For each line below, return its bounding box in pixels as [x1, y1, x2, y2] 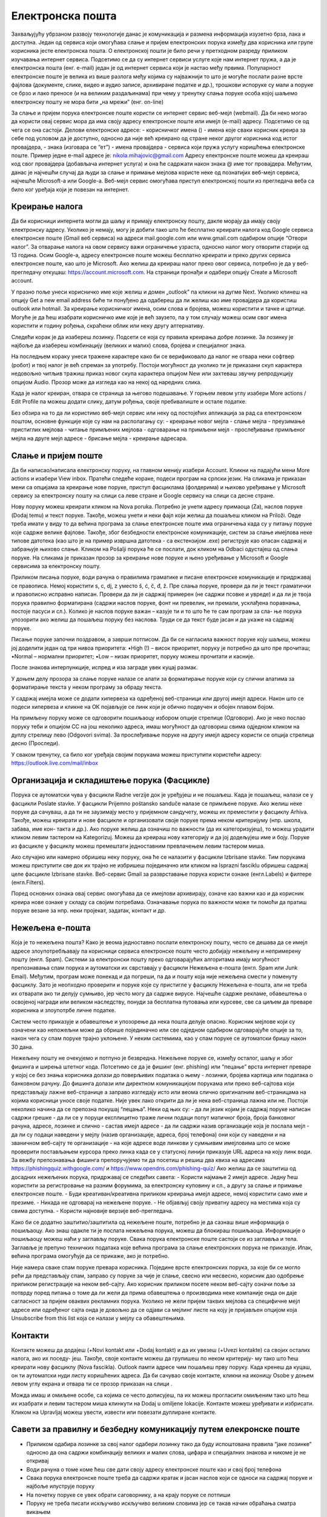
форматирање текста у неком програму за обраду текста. [11, 683, 163, 691]
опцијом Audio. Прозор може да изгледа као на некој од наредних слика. [11, 378, 202, 385]
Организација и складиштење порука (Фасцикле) [11, 775, 210, 786]
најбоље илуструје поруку [26, 1482, 95, 1490]
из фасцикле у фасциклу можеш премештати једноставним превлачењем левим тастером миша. [11, 842, 265, 850]
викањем [26, 1508, 51, 1515]
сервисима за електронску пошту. [11, 563, 101, 570]
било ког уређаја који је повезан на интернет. [11, 186, 130, 193]
